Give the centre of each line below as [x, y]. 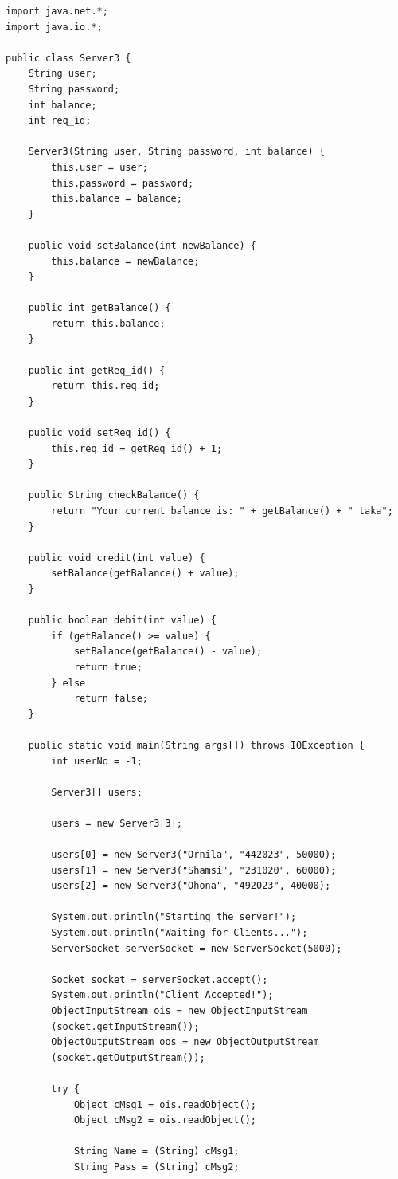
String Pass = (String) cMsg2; [156, 1167]
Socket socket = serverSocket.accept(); [160, 979]
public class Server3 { [68, 58]
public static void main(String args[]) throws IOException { [197, 745]
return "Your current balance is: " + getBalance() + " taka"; [222, 511]
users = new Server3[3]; [117, 823]
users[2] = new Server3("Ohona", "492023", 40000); [191, 886]
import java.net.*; [57, 11]
